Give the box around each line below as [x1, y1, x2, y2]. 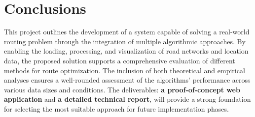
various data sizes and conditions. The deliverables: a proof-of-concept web [4, 84, 240, 94]
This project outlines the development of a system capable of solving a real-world [4, 27, 250, 37]
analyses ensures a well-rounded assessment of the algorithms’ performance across [4, 75, 251, 85]
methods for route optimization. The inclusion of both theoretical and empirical [4, 65, 245, 75]
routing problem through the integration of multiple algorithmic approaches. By [4, 36, 246, 46]
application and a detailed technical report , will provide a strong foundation [4, 94, 251, 104]
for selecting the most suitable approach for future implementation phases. [4, 103, 229, 114]
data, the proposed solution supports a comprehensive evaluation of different [4, 55, 235, 65]
